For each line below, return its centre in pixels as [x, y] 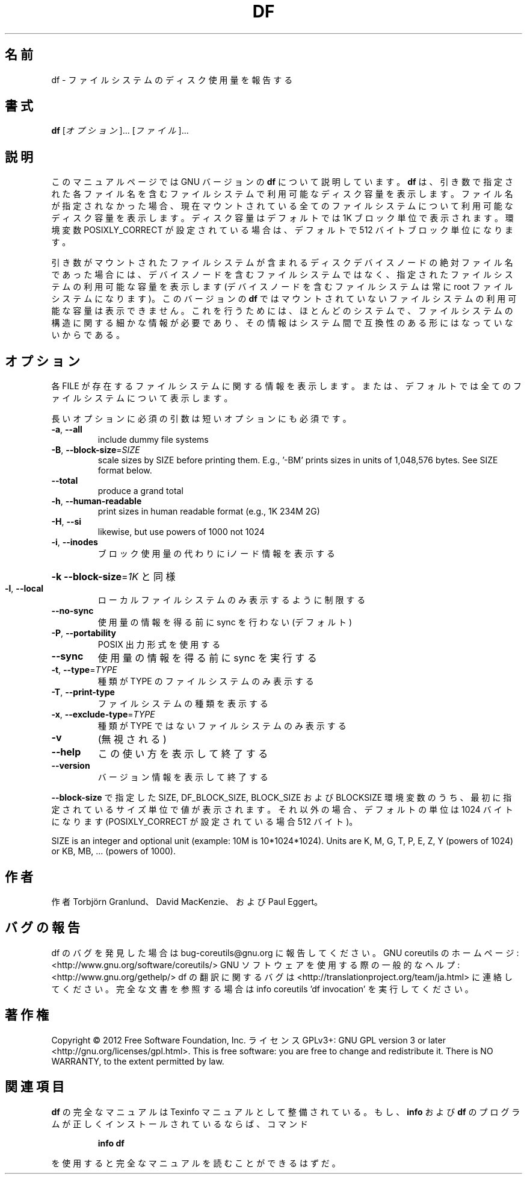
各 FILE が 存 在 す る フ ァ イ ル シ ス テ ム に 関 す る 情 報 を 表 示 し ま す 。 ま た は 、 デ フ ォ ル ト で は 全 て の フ [287, 386]
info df [111, 1143]
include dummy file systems [153, 440]
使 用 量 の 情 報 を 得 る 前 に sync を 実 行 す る [207, 658]
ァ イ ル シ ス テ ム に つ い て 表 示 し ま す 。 [142, 398]
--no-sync [72, 611]
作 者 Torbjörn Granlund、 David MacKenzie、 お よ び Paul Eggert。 [187, 901]
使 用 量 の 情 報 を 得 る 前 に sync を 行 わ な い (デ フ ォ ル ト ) [225, 622]
